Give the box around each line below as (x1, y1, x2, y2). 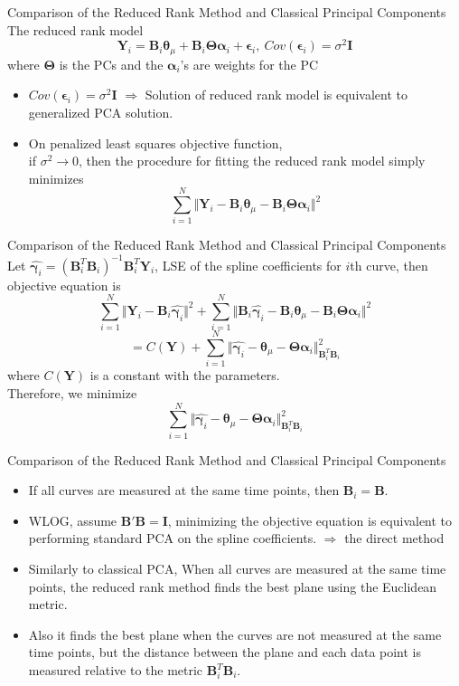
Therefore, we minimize (7, 383, 137, 402)
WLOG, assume (28, 510, 117, 529)
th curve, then (350, 255, 428, 274)
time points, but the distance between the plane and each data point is (28, 643, 422, 662)
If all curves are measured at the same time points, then (28, 481, 340, 500)
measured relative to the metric (28, 661, 203, 679)
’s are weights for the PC (180, 54, 319, 73)
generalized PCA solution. (28, 102, 173, 121)
